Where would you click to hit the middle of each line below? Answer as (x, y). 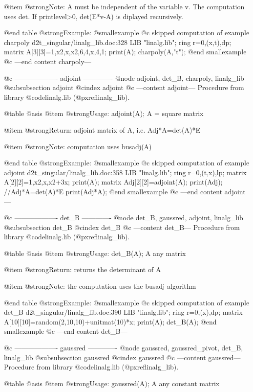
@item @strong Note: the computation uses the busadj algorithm (100, 286)
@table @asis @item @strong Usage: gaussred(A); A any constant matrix (112, 383)
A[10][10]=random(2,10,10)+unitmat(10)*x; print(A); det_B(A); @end (110, 321)
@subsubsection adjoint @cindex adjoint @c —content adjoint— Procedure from (124, 87)
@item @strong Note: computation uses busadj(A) (78, 146)
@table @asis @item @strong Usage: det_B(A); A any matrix (95, 253)
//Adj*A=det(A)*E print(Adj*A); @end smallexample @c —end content (113, 191)
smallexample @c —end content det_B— (66, 331)
